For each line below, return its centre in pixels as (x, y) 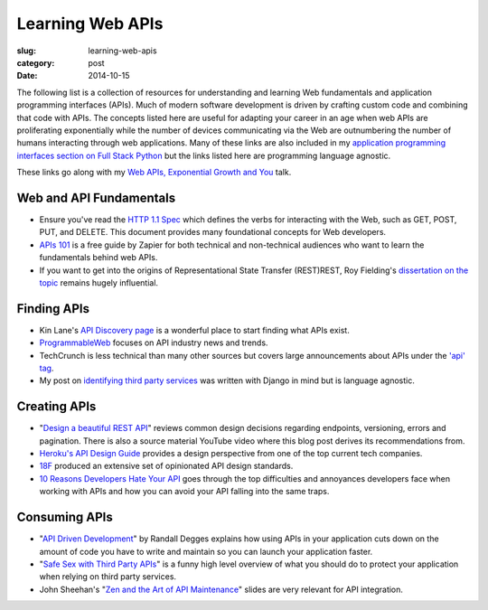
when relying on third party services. (108, 577)
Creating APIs (56, 407)
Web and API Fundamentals (96, 197)
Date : (27, 76)
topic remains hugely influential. (99, 282)
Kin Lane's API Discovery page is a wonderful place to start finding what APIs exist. (194, 330)
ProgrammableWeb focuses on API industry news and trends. (154, 343)
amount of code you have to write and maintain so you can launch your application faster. (206, 551)
